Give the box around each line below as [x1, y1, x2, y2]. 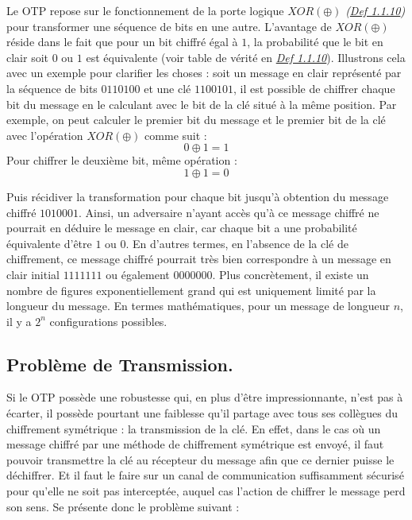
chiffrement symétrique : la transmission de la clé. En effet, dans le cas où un [6, 420, 381, 437]
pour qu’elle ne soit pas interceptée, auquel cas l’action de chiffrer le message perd [6, 483, 406, 499]
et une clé [144, 80, 191, 96]
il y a [6, 312, 32, 329]
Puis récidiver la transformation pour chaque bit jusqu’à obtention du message [6, 188, 389, 204]
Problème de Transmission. [6, 351, 233, 376]
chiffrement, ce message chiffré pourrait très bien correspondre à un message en [6, 250, 391, 267]
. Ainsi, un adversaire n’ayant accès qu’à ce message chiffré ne [79, 204, 379, 220]
